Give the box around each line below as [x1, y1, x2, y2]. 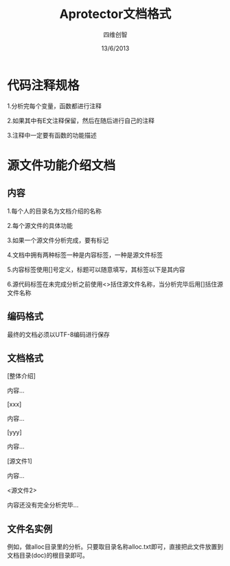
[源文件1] [7, 457, 32, 465]
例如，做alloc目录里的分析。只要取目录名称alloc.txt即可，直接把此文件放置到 [7, 543, 224, 551]
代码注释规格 [7, 77, 80, 93]
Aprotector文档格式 [59, 6, 172, 22]
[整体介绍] [7, 372, 36, 380]
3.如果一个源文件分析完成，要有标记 [7, 235, 109, 244]
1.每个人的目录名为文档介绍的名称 [7, 207, 102, 215]
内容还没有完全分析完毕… [7, 501, 79, 510]
